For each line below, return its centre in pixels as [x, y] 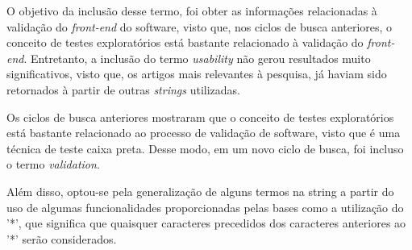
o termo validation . [53, 164]
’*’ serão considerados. [62, 238]
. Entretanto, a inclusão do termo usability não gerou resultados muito [197, 58]
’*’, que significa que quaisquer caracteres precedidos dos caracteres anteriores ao [206, 223]
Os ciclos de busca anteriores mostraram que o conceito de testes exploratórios [200, 117]
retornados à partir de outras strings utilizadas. [123, 89]
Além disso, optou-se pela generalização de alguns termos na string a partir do [200, 191]
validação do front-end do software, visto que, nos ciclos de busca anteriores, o [200, 26]
